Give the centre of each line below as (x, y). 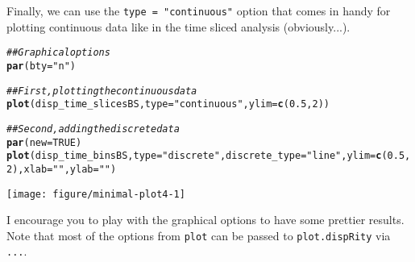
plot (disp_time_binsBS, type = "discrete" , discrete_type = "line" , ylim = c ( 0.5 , (209, 156)
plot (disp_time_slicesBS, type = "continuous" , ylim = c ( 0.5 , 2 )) (168, 104)
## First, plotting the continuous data (102, 91)
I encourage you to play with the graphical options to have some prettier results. (205, 220)
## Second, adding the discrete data (93, 129)
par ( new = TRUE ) (44, 142)
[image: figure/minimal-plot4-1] (96, 194)
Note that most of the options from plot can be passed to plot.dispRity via (199, 235)
